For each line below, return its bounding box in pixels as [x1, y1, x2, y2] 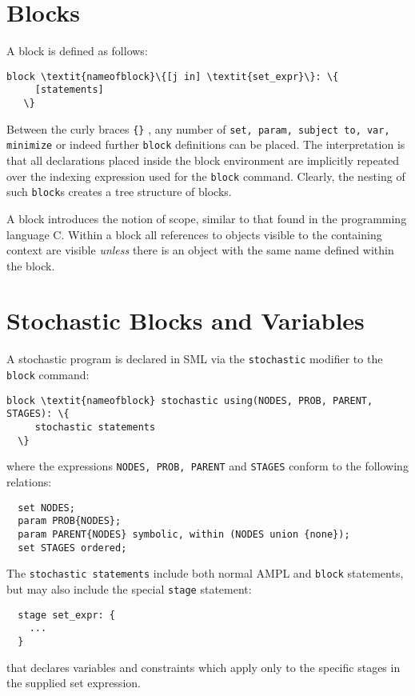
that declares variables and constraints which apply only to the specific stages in [6, 658, 401, 675]
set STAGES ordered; [18, 542, 127, 554]
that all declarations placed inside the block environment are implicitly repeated [6, 152, 400, 168]
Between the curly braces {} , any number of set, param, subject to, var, [6, 120, 390, 137]
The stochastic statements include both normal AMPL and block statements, [6, 565, 404, 582]
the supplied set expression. [6, 674, 141, 691]
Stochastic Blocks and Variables [6, 304, 365, 337]
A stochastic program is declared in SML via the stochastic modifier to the [6, 350, 383, 367]
